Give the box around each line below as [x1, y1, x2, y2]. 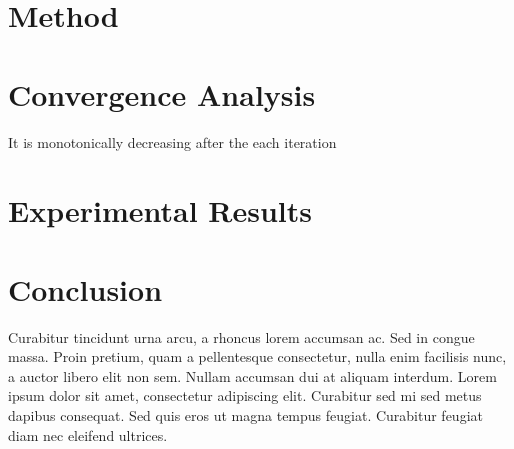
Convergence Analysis [8, 73, 316, 114]
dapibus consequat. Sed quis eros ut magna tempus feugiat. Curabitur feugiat [8, 404, 483, 425]
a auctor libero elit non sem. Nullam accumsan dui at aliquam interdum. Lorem [8, 365, 497, 386]
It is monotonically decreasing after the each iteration [8, 131, 337, 152]
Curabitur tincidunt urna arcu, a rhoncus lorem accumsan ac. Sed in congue [8, 326, 475, 347]
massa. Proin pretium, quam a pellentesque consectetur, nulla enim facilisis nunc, [8, 346, 507, 367]
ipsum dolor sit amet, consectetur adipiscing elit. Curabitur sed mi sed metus [8, 385, 482, 406]
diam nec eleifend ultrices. [8, 424, 168, 445]
